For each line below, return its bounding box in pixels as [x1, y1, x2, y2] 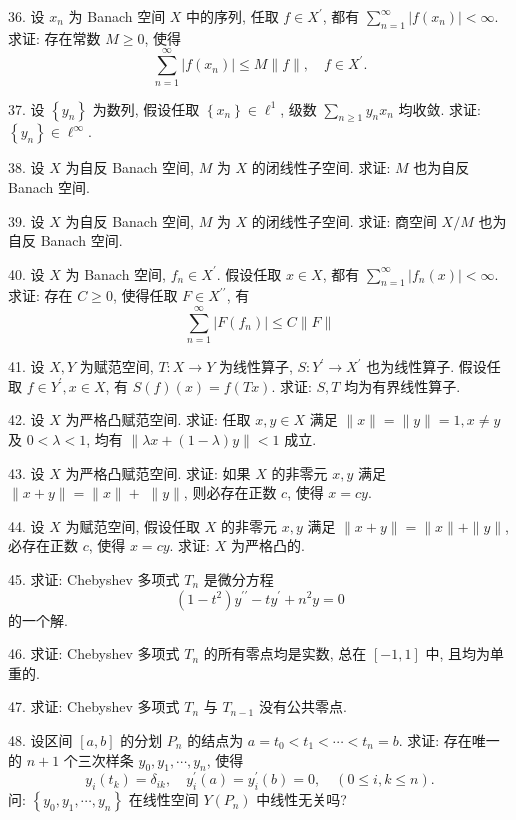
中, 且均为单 [425, 643, 504, 664]
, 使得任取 [112, 285, 178, 306]
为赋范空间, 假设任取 [65, 515, 201, 536]
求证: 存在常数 [8, 27, 101, 48]
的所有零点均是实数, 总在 [203, 643, 367, 664]
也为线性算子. [366, 356, 455, 377]
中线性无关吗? [256, 789, 347, 810]
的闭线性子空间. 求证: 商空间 [251, 210, 437, 231]
